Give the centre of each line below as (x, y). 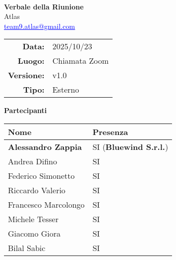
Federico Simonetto (41, 175)
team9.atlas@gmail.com (40, 26)
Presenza (110, 131)
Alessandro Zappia (45, 146)
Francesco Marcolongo (46, 204)
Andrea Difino (32, 161)
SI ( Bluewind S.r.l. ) (130, 146)
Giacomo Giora (34, 233)
